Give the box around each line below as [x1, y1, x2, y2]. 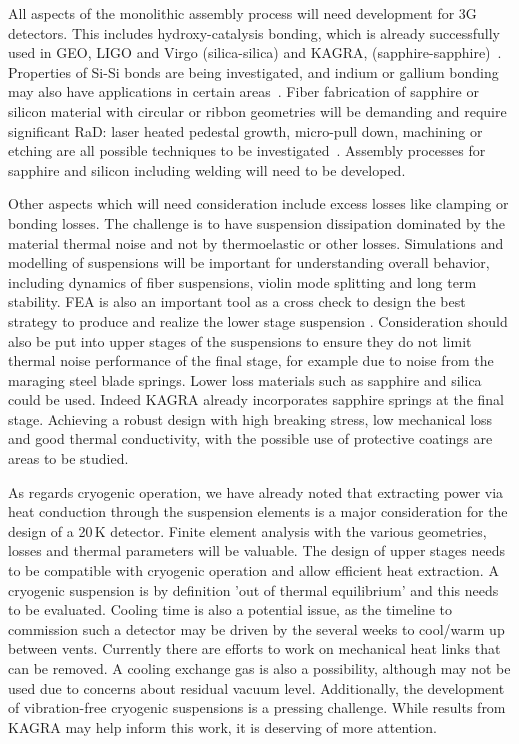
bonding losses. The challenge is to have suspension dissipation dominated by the [8, 212, 505, 233]
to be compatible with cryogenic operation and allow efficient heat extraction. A [8, 560, 499, 581]
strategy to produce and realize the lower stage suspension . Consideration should [8, 310, 508, 331]
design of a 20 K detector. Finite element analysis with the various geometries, [8, 520, 487, 541]
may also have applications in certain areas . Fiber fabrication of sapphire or [8, 81, 479, 102]
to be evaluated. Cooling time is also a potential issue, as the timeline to [8, 599, 453, 620]
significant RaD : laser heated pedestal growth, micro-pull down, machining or [8, 120, 483, 141]
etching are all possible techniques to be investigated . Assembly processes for [8, 140, 486, 161]
